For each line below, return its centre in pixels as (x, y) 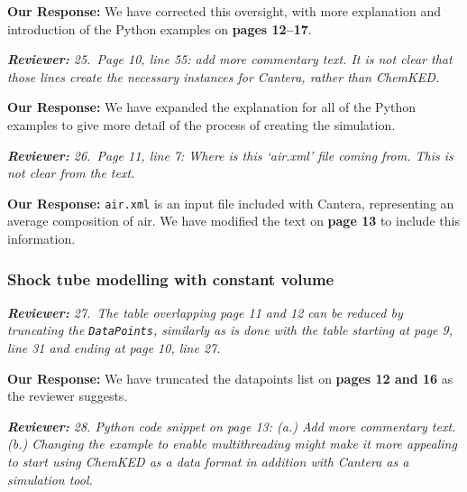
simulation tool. (50, 479)
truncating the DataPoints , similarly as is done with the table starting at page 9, (230, 330)
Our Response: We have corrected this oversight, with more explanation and (224, 11)
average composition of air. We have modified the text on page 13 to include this (233, 221)
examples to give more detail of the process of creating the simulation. (201, 124)
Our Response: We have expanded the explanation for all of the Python (211, 107)
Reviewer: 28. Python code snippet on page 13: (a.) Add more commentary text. (232, 426)
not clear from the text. (71, 173)
